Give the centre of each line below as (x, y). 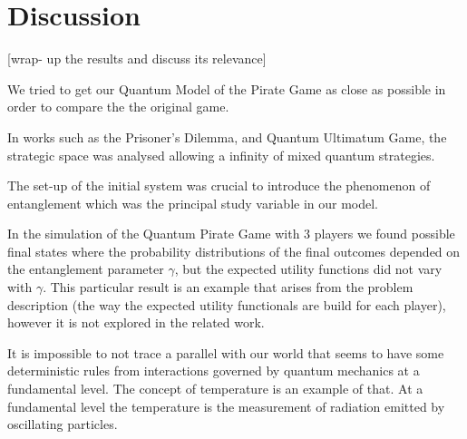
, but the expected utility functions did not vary (308, 269)
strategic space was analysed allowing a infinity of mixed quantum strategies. (221, 155)
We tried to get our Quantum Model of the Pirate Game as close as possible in (227, 88)
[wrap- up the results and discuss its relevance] (137, 59)
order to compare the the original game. (118, 107)
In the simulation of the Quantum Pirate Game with (154, 234)
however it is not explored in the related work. (136, 322)
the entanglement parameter (86, 269)
